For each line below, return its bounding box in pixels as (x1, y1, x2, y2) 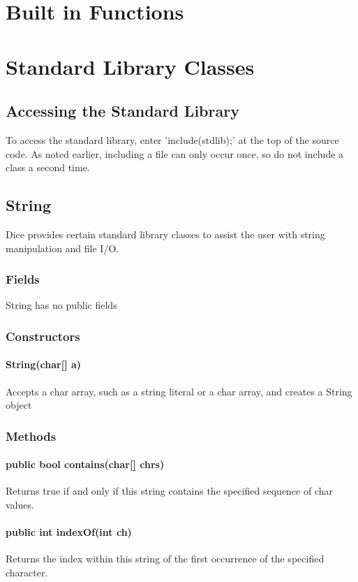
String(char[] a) (6, 357, 82, 372)
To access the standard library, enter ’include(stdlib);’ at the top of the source (6, 132, 339, 147)
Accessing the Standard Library (6, 100, 239, 122)
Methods (6, 427, 57, 444)
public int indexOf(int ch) (6, 525, 132, 539)
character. (6, 565, 48, 579)
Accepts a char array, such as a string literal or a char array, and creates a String (6, 384, 352, 398)
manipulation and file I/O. (6, 240, 119, 255)
